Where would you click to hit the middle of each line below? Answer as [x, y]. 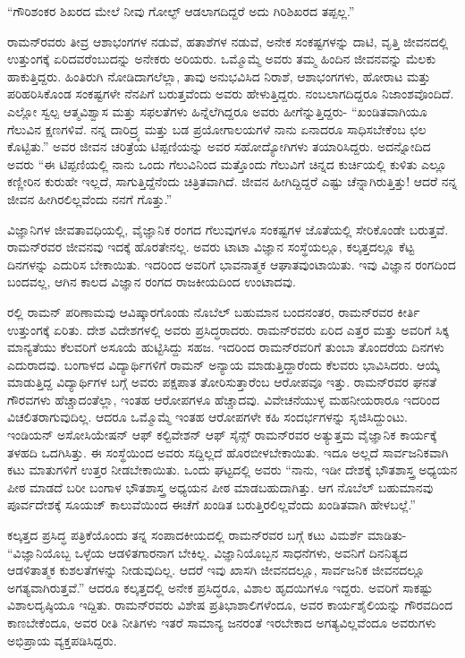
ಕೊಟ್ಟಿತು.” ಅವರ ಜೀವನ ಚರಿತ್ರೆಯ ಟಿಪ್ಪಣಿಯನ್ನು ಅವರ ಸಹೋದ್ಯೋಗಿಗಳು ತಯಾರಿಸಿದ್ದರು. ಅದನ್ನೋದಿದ [219, 146]
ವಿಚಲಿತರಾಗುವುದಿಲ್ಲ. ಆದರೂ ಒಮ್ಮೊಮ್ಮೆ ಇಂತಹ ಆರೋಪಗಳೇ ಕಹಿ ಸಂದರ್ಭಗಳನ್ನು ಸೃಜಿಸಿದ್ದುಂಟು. [207, 417]
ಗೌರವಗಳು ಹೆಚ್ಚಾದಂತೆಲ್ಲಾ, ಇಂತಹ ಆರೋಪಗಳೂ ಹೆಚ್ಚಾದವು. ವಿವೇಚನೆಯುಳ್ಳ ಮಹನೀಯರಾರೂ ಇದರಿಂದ [224, 399]
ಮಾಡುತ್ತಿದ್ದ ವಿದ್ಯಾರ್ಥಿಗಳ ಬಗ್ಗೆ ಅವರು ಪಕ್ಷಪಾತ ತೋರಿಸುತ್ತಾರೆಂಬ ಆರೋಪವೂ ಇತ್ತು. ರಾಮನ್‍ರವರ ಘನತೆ [222, 382]
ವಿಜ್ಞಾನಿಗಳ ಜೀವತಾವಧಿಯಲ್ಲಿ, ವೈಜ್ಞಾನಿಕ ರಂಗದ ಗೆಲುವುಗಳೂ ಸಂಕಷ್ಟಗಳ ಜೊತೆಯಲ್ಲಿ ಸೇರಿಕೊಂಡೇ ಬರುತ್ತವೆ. [228, 229]
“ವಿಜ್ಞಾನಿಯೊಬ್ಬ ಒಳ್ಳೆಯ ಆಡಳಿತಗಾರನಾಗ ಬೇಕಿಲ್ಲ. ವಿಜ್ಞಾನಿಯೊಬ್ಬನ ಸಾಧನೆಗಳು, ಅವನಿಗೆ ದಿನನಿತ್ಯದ [207, 552]
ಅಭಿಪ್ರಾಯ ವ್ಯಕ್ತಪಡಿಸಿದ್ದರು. [62, 640]
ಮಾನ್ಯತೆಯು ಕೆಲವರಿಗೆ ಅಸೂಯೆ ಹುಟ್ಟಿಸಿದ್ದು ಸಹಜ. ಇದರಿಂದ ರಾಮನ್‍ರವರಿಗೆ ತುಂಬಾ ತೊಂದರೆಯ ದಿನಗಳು [226, 347]
